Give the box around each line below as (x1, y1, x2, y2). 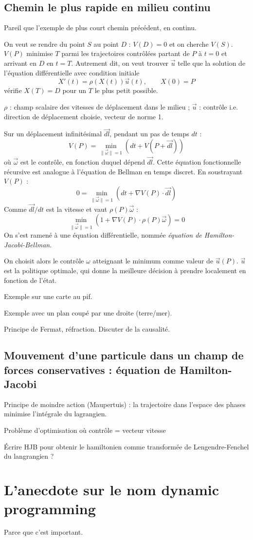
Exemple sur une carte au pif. (4, 291, 92, 301)
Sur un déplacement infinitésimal (4, 129, 102, 139)
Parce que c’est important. (4, 527, 83, 537)
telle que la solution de (178, 57, 246, 68)
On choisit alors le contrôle (4, 256, 84, 266)
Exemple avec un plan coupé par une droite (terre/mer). (4, 307, 172, 317)
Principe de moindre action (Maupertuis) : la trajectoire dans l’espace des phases (4, 399, 246, 409)
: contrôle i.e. (199, 101, 238, 112)
